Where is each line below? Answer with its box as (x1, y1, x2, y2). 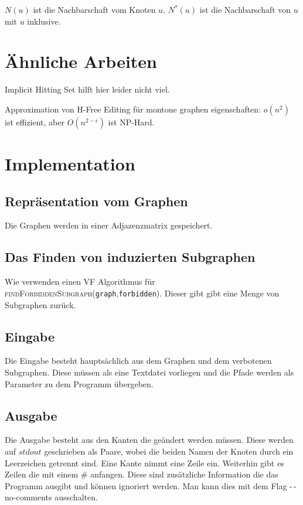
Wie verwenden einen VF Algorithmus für (5, 275, 155, 288)
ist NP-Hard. (108, 115, 155, 128)
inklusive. (27, 15, 61, 27)
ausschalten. (55, 491, 98, 503)
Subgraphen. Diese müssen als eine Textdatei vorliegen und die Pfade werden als (5, 366, 294, 378)
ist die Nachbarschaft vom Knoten (33, 4, 156, 15)
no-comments (5, 491, 52, 503)
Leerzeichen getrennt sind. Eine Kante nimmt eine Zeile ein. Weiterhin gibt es (5, 456, 284, 469)
